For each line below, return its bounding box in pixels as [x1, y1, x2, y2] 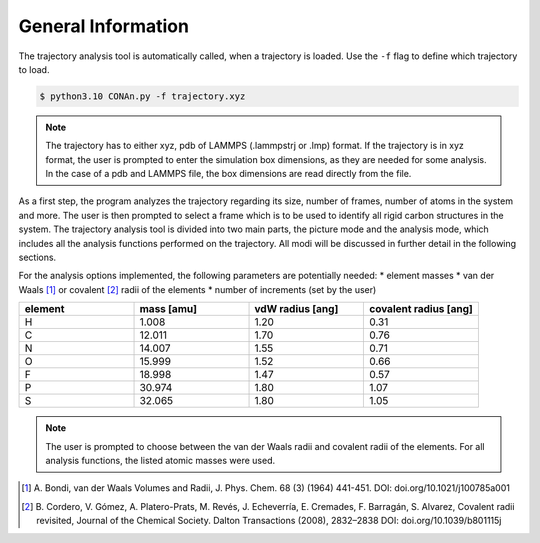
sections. [18, 251, 57, 264]
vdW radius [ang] [254, 302, 339, 316]
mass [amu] [139, 302, 197, 316]
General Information [18, 15, 190, 37]
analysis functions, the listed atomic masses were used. [45, 454, 276, 466]
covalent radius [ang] [368, 302, 474, 316]
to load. [18, 63, 50, 75]
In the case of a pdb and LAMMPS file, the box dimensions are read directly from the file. [45, 168, 412, 180]
